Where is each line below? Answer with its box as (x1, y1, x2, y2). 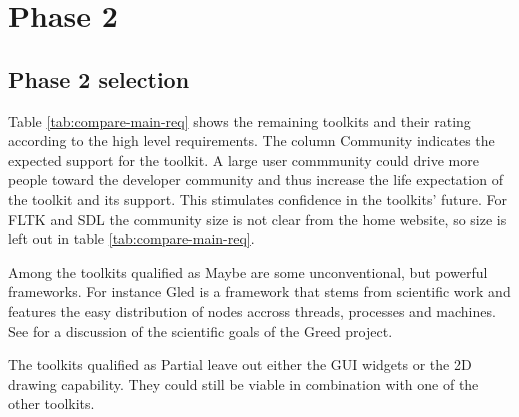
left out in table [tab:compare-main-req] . (8, 228, 255, 249)
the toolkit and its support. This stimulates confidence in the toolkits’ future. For (8, 188, 507, 209)
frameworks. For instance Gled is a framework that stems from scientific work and (8, 281, 511, 302)
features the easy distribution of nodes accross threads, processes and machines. (8, 300, 496, 321)
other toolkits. (8, 393, 95, 414)
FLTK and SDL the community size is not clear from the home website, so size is (8, 208, 507, 229)
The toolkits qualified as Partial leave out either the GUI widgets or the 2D (8, 354, 472, 375)
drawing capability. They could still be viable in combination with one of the (8, 373, 479, 394)
